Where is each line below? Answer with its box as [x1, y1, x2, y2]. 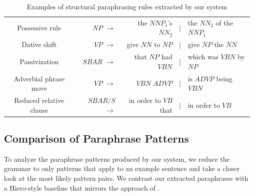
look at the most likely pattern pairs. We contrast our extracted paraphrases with [4, 173, 249, 183]
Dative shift [21, 39, 57, 49]
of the [215, 17, 233, 27]
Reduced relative [14, 95, 64, 105]
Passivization [20, 56, 59, 66]
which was [188, 51, 219, 62]
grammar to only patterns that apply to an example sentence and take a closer [4, 163, 240, 173]
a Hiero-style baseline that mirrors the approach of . [4, 182, 160, 193]
